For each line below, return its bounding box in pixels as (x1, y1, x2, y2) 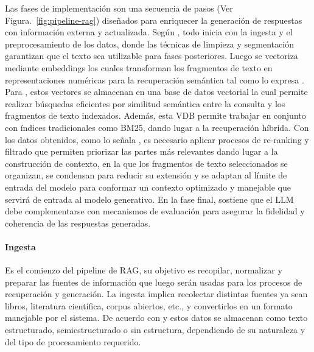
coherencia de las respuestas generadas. (5, 216, 151, 229)
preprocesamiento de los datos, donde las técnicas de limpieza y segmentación (5, 37, 294, 50)
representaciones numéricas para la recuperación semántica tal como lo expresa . (5, 73, 304, 86)
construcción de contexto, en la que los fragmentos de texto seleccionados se (5, 157, 288, 169)
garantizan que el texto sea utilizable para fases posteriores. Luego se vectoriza (5, 49, 298, 62)
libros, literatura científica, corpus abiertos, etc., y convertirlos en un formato (5, 299, 293, 312)
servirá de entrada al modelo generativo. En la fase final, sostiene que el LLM (5, 192, 294, 205)
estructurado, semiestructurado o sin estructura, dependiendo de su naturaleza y (5, 323, 305, 336)
